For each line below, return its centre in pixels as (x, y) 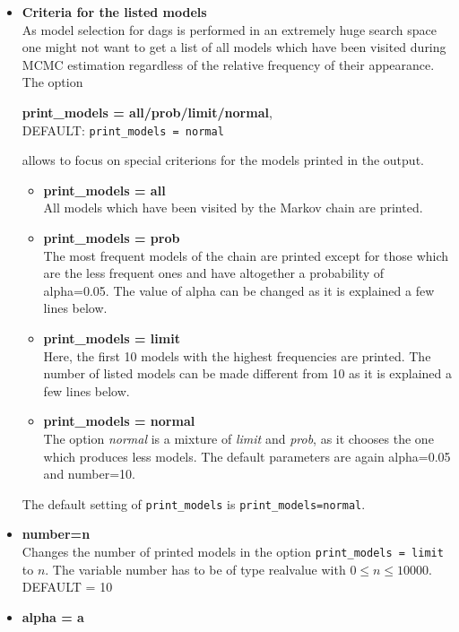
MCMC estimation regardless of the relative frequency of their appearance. (228, 64)
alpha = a (53, 616)
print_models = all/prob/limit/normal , (147, 112)
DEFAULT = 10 (67, 587)
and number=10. (89, 474)
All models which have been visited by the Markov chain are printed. (233, 208)
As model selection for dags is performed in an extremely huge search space (229, 29)
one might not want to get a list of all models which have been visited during (234, 47)
